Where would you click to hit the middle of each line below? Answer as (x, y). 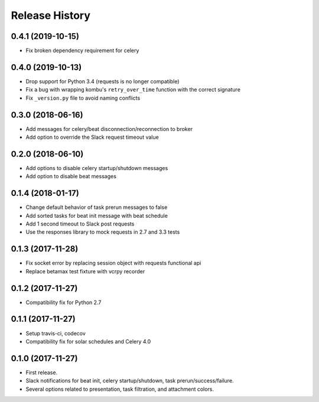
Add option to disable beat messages (71, 177)
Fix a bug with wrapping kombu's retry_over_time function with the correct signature (133, 90)
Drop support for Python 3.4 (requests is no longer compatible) (102, 81)
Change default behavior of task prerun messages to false (97, 207)
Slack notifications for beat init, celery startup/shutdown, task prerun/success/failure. (130, 381)
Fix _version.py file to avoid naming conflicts (83, 98)
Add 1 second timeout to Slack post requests (80, 224)
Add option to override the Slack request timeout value (92, 137)
